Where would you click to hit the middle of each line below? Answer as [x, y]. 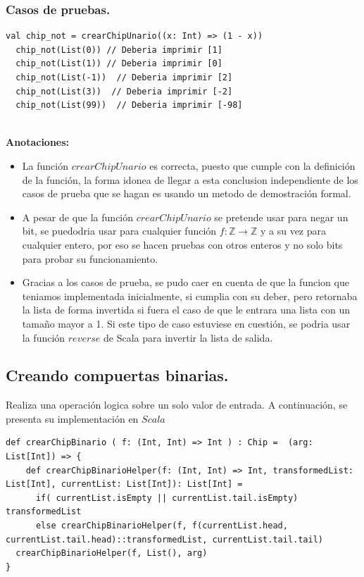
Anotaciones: [38, 142]
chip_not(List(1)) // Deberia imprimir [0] [119, 64]
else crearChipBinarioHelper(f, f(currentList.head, [162, 526]
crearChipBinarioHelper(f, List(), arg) [112, 553]
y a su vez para [293, 231]
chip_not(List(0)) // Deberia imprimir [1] [119, 50]
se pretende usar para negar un [281, 217]
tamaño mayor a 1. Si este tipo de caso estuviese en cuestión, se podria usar [186, 323]
